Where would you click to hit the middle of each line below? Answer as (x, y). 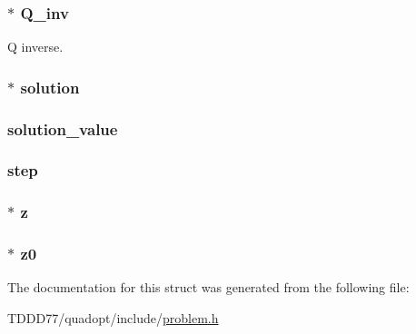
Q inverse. (35, 47)
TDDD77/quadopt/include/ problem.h (113, 318)
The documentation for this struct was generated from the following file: (208, 287)
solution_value (63, 128)
